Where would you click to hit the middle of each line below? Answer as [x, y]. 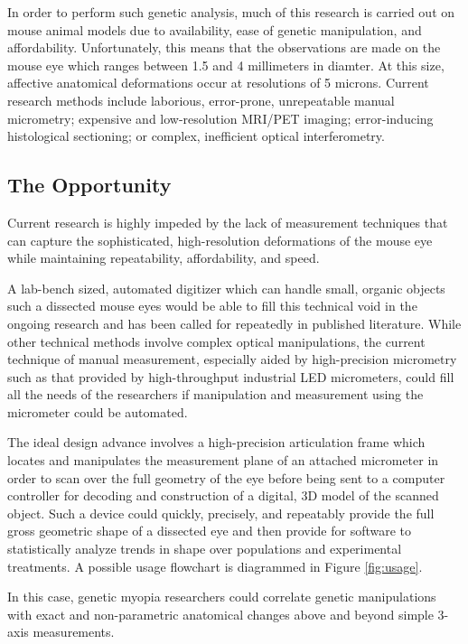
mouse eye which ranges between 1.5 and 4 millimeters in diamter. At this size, [226, 65]
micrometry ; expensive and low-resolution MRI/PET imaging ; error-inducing [220, 118]
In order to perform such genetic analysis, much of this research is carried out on [231, 12]
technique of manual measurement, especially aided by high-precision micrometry [232, 359]
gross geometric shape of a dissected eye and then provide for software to [210, 531]
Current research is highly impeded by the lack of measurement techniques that [228, 222]
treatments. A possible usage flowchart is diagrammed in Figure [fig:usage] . [215, 566]
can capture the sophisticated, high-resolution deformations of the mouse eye [220, 240]
